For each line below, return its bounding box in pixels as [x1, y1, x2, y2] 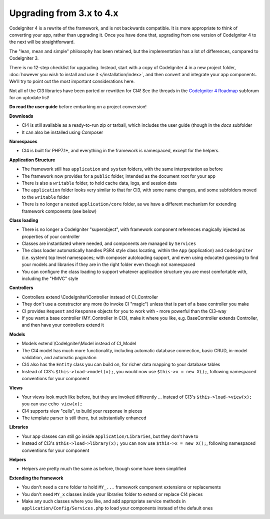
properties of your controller [21, 233, 80, 239]
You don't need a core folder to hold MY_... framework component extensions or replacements [21, 484, 221, 490]
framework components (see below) [21, 208, 97, 214]
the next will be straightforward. [9, 39, 75, 45]
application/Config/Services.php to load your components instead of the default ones [21, 505, 213, 511]
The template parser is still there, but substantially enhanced [21, 415, 147, 421]
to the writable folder [21, 194, 69, 200]
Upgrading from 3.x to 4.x [9, 8, 118, 19]
